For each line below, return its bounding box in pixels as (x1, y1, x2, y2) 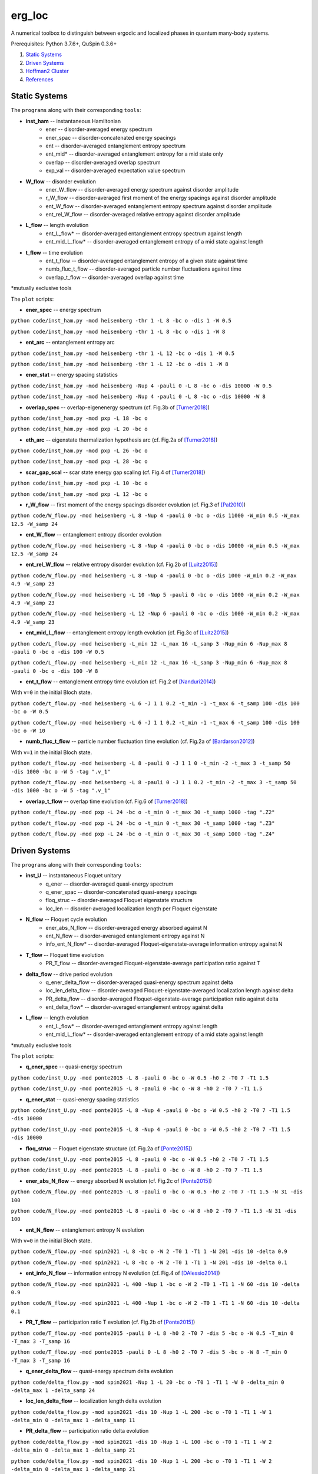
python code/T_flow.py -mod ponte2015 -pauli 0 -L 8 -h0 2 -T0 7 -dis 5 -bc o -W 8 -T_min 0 (11, 1349, 288, 1355)
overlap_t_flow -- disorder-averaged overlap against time (45, 274, 184, 281)
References (25, 75, 54, 83)
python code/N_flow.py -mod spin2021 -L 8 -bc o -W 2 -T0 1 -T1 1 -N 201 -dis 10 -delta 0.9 (11, 1248, 288, 1255)
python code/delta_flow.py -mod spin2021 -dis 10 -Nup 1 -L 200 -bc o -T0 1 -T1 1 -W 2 (11, 1457, 272, 1465)
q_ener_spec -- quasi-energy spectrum (25, 1063, 122, 1070)
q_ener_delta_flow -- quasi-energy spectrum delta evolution (25, 1368, 174, 1375)
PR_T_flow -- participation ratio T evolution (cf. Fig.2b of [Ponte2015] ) (25, 1318, 196, 1326)
